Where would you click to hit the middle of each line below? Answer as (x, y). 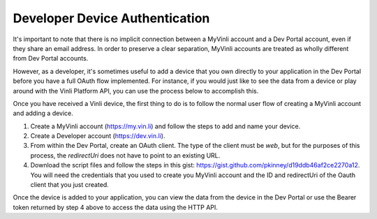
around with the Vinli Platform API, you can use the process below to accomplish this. (136, 91)
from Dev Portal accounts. (51, 59)
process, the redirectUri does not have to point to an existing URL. (125, 155)
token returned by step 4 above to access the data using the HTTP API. (115, 207)
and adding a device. (43, 113)
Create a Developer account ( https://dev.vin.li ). (98, 136)
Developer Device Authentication (111, 18)
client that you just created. (70, 185)
